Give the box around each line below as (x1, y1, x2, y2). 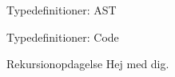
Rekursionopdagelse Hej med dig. (6, 55, 169, 72)
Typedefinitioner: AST (6, 2, 117, 18)
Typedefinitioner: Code (6, 28, 119, 45)
